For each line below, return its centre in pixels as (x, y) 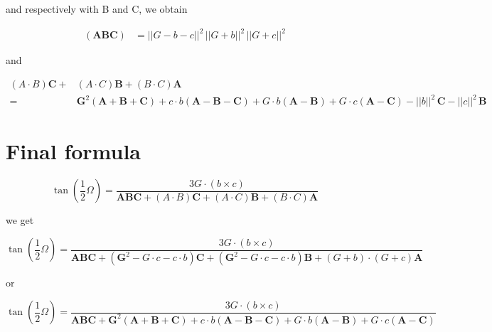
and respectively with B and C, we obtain (97, 9)
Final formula (74, 151)
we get (20, 220)
